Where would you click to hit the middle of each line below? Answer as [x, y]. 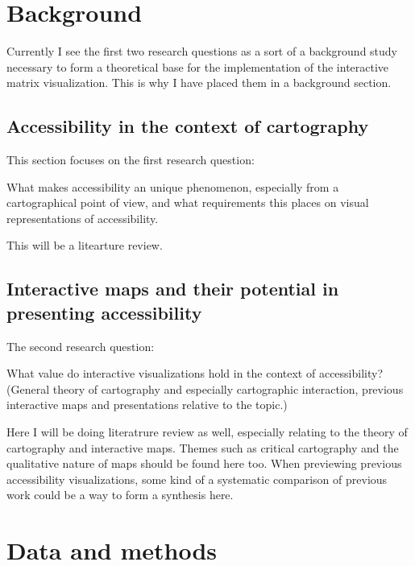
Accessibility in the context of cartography [188, 126]
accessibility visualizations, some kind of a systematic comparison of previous [197, 479]
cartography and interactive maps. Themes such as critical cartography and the [203, 447]
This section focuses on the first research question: [131, 160]
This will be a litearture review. [85, 245]
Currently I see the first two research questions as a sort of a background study [202, 51]
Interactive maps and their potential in [173, 289]
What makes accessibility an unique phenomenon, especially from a [173, 186]
